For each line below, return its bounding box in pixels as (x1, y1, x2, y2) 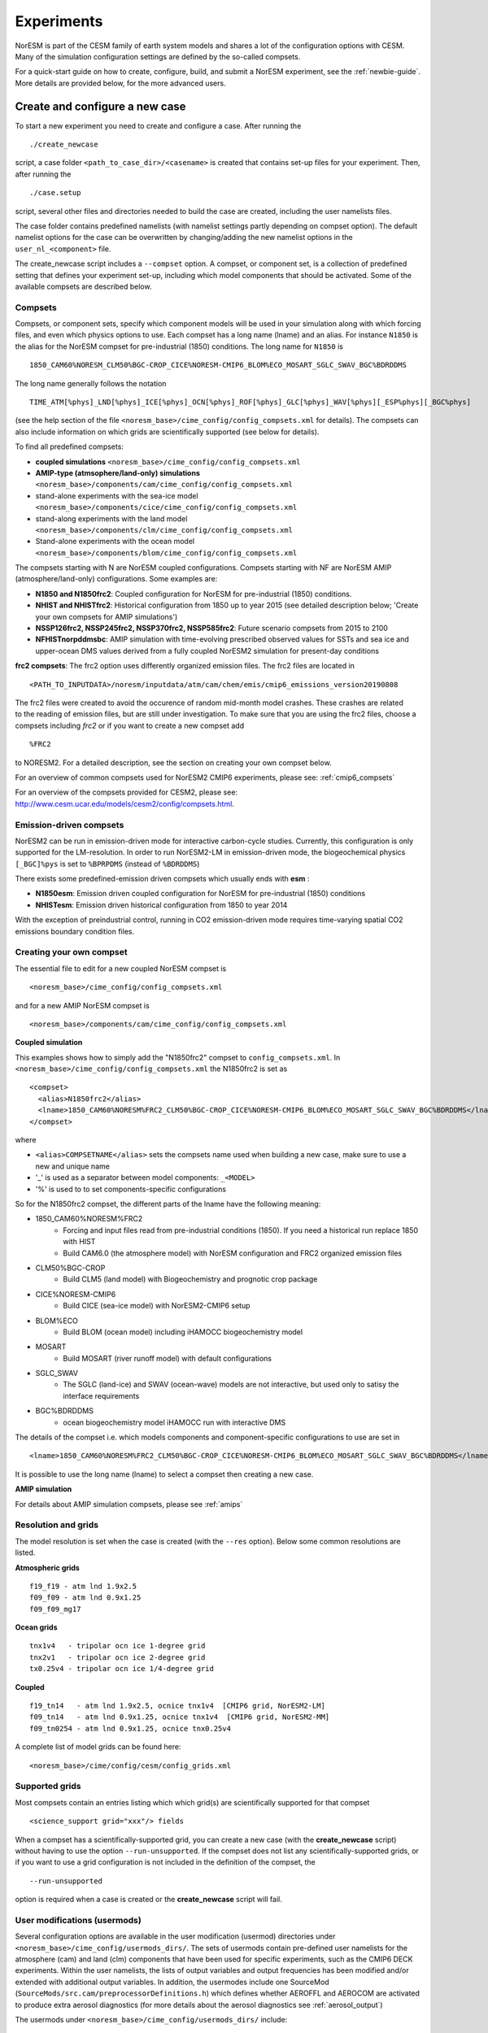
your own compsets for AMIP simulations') (35, 612, 178, 621)
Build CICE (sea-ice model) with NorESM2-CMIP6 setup (63, 1301, 251, 1311)
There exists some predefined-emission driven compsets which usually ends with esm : (15, 874, 310, 884)
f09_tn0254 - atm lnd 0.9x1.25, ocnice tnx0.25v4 (29, 1724, 232, 1733)
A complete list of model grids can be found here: (15, 1742, 181, 1752)
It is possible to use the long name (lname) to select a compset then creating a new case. (15, 1469, 314, 1479)
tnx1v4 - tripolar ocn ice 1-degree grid (29, 1641, 206, 1651)
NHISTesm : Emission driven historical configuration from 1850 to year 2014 (35, 899, 288, 910)
